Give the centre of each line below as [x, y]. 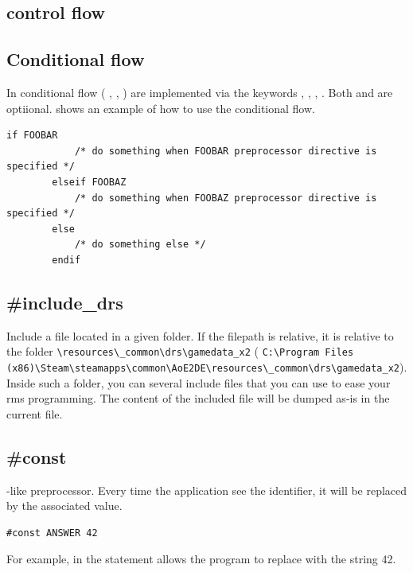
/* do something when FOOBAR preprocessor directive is [226, 151]
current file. [35, 413]
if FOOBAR [32, 136]
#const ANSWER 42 [52, 533]
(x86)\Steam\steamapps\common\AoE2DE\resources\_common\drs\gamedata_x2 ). [207, 366]
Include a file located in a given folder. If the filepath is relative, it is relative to [200, 335]
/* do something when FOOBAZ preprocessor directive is [226, 198]
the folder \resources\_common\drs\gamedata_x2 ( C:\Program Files [180, 351]
